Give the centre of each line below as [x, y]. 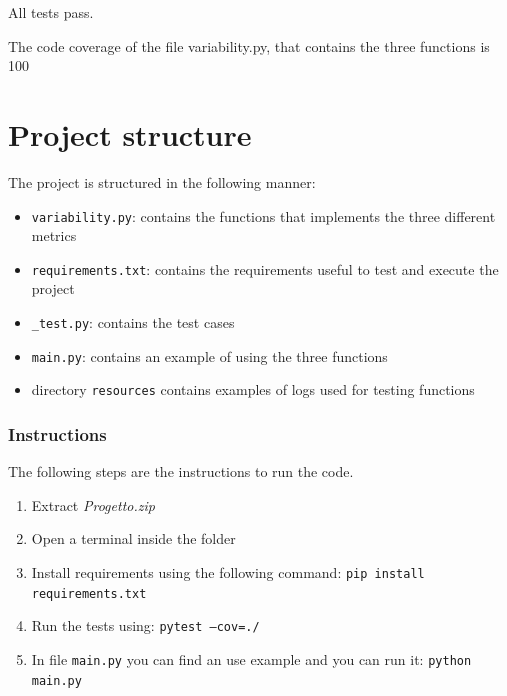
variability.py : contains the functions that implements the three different [263, 215]
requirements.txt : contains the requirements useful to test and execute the [265, 268]
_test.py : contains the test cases [133, 322]
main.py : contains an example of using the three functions [209, 355]
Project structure [130, 133]
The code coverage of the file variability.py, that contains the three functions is [249, 45]
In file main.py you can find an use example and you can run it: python [251, 658]
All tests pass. [51, 12]
